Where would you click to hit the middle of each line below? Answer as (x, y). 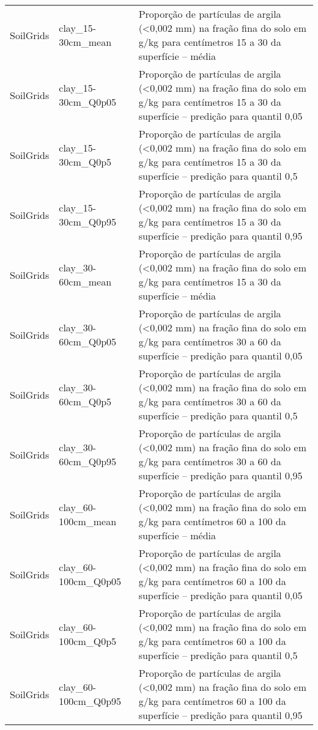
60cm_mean (85, 282)
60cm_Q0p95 (88, 461)
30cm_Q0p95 (88, 222)
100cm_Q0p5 (88, 641)
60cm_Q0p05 (88, 341)
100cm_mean (88, 521)
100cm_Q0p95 (90, 701)
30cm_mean (85, 42)
